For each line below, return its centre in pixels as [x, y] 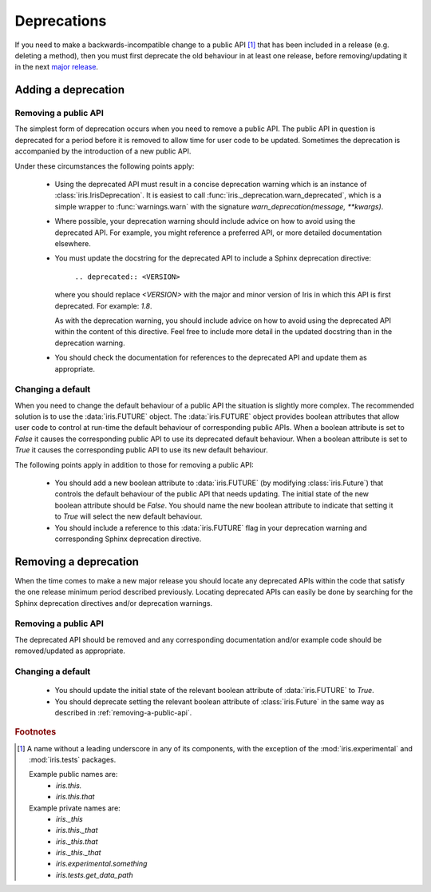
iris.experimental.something [102, 864]
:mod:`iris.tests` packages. [73, 759]
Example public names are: [73, 775]
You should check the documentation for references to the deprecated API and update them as [211, 358]
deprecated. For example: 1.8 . [103, 306]
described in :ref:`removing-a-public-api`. [123, 712]
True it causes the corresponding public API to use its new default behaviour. [142, 450]
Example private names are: [75, 808]
